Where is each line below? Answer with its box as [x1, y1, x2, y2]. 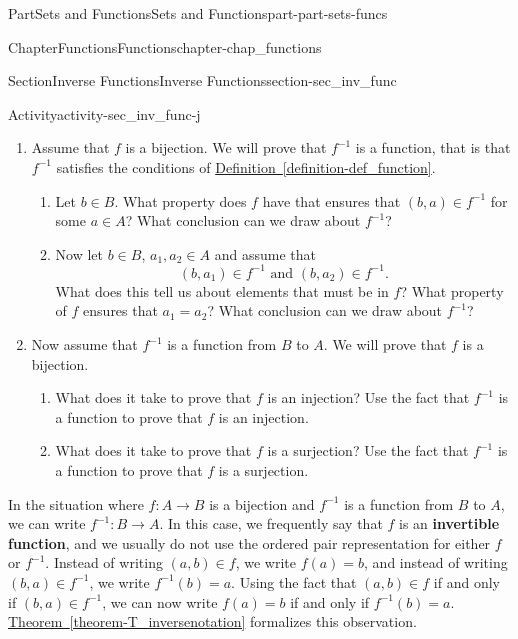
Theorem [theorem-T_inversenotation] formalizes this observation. [8, 611, 417, 632]
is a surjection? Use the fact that [267, 440, 469, 461]
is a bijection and [209, 493, 315, 514]
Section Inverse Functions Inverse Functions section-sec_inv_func [8, 70, 397, 91]
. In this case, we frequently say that [159, 513, 383, 534]
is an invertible [399, 513, 500, 534]
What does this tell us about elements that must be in [55, 280, 389, 301]
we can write [8, 513, 86, 534]
